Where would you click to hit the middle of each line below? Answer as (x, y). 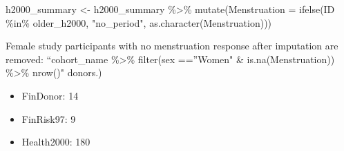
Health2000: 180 (56, 142)
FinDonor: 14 (50, 95)
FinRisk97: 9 (49, 118)
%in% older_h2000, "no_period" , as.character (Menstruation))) (139, 22)
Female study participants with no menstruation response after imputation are (172, 46)
